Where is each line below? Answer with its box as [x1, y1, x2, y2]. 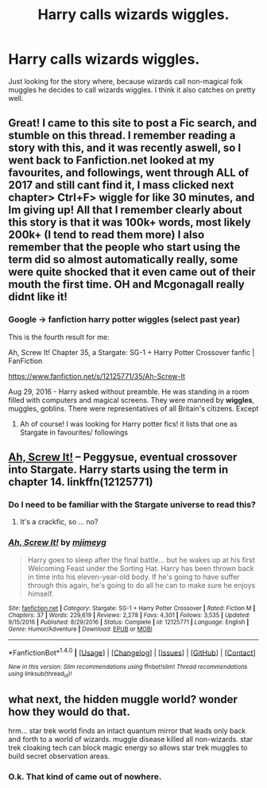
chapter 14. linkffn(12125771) [8, 475, 153, 489]
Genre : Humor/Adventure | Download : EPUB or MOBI [8, 625, 153, 633]
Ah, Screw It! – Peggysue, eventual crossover [8, 450, 238, 464]
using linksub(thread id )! [8, 670, 72, 679]
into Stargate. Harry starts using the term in [8, 463, 229, 477]
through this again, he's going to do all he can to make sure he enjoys [27, 580, 256, 589]
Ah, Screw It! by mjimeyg [8, 537, 107, 548]
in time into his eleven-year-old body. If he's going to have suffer [27, 572, 240, 581]
